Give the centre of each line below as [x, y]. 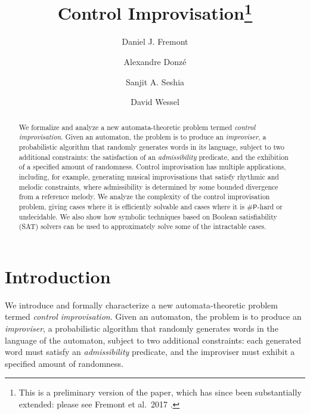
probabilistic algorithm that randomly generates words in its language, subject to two [151, 146]
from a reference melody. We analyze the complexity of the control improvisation [144, 197]
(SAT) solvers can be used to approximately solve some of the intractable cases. [142, 226]
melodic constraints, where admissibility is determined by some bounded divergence [148, 186]
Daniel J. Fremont [155, 41]
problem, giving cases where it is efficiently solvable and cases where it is [132, 206]
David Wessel [155, 102]
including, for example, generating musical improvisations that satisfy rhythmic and [149, 176]
